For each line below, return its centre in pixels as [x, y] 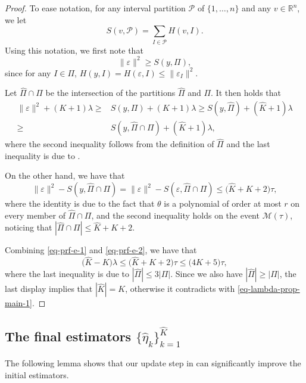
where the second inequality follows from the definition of [110, 144]
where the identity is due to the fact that [80, 203]
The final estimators [68, 336]
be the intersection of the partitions [110, 93]
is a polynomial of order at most [223, 203]
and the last [248, 144]
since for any [28, 72]
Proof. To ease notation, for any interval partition [95, 8]
